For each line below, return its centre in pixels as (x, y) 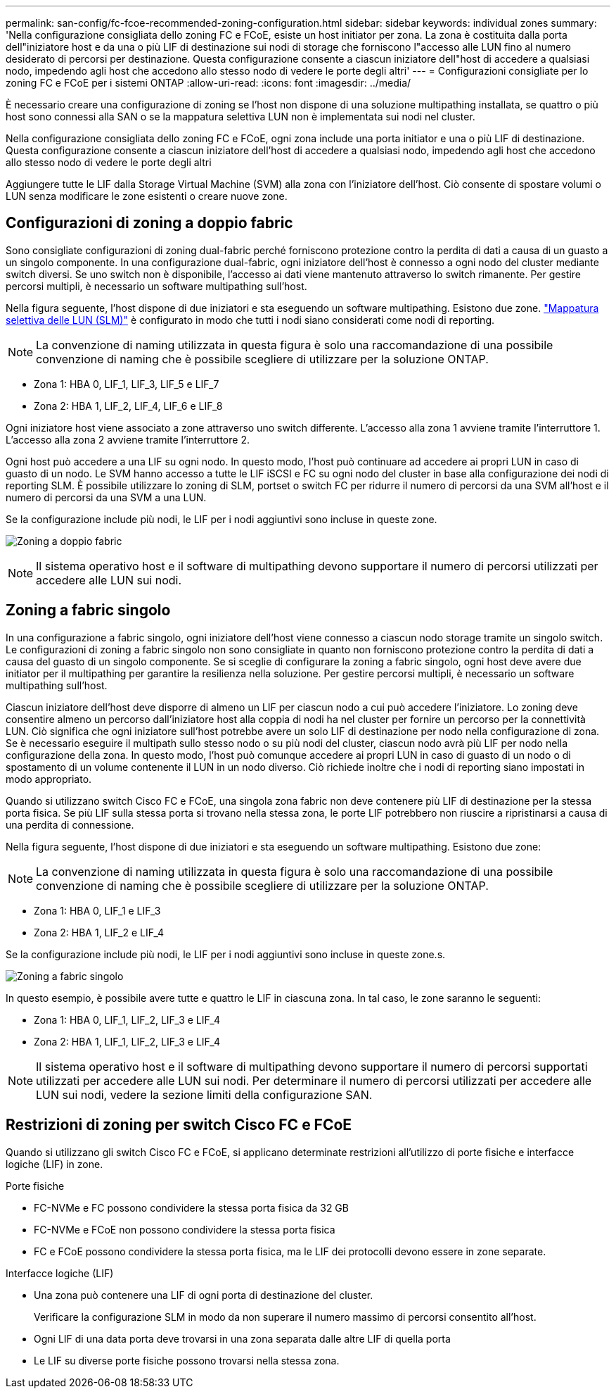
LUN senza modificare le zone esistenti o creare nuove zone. (147, 196)
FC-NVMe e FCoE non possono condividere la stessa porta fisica (185, 1229)
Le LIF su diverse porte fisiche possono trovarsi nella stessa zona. (187, 1360)
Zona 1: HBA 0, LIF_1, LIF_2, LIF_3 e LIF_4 (127, 1019)
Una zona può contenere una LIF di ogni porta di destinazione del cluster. (204, 1295)
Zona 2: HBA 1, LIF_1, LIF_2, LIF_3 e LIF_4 (127, 1041)
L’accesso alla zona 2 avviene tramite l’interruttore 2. (128, 439)
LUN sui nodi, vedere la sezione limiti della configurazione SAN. (204, 1094)
